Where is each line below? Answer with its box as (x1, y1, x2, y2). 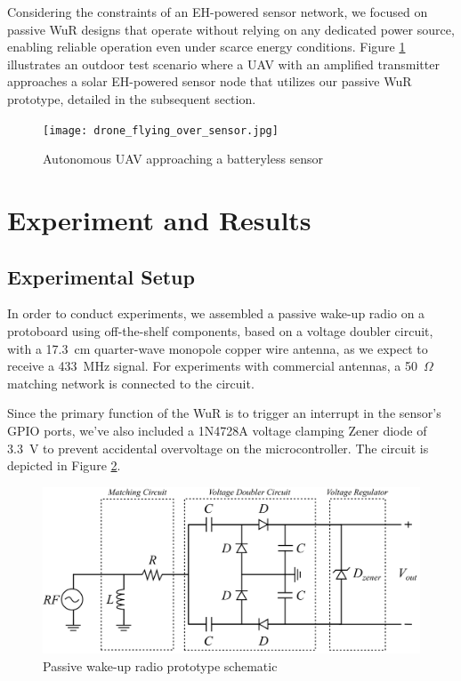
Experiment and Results (7, 202, 311, 237)
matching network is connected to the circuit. (7, 373, 255, 392)
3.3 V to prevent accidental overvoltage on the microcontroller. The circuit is (7, 438, 429, 457)
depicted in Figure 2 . (7, 456, 121, 475)
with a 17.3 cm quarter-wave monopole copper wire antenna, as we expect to (7, 339, 428, 357)
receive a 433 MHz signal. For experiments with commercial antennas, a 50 (7, 357, 417, 375)
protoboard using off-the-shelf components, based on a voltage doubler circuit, (7, 321, 433, 340)
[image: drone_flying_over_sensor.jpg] (43, 124, 279, 137)
